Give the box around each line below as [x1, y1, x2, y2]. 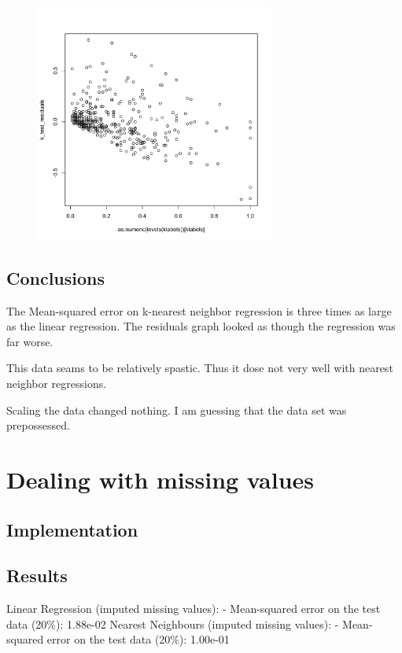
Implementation [6, 517, 138, 541]
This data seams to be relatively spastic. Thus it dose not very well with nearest [6, 360, 393, 376]
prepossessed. [6, 417, 70, 433]
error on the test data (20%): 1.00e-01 [46, 631, 230, 647]
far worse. [6, 333, 53, 349]
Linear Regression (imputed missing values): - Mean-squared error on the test [6, 600, 381, 617]
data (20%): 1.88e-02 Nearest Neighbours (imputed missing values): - [6, 615, 339, 632]
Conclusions [6, 265, 105, 290]
